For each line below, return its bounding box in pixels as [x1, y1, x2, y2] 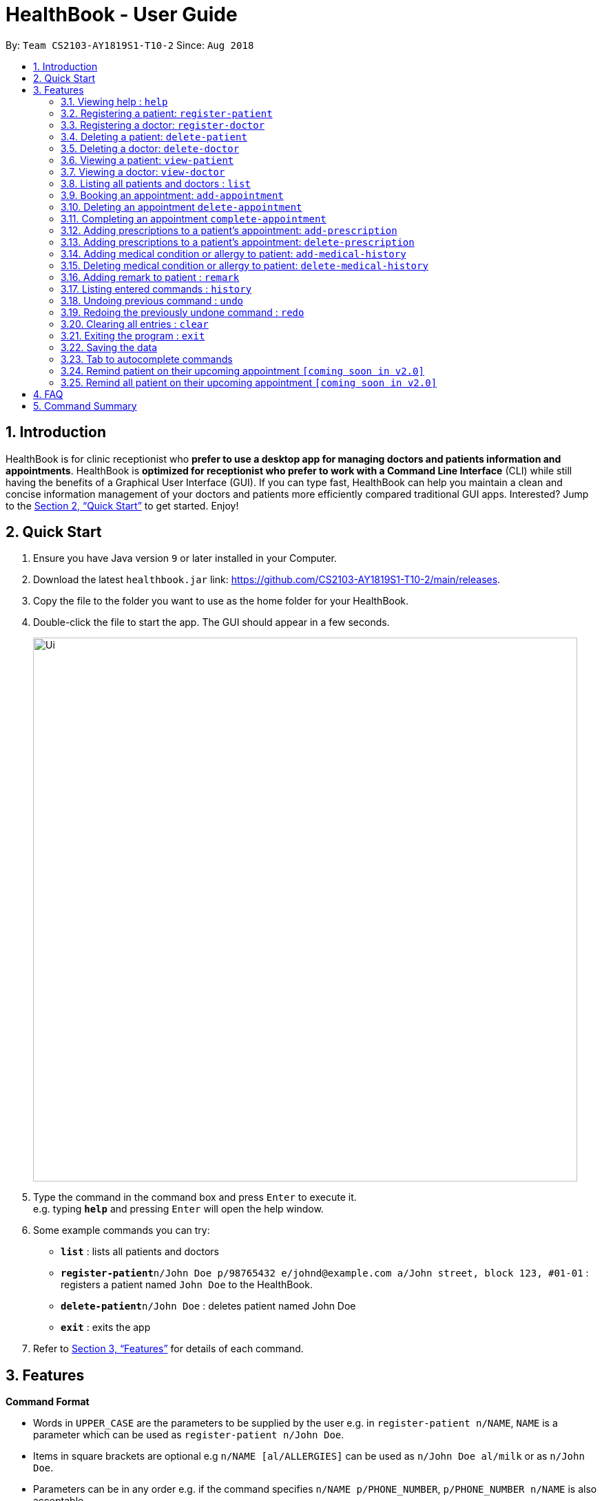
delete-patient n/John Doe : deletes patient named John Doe [61, 1300, 356, 1312]
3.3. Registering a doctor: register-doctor [61, 118, 265, 131]
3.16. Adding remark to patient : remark [61, 271, 240, 283]
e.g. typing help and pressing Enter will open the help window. [33, 1203, 324, 1215]
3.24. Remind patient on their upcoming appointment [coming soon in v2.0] [61, 364, 424, 377]
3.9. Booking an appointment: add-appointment [61, 189, 284, 201]
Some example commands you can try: [33, 1224, 210, 1237]
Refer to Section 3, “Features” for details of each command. [33, 1343, 304, 1355]
